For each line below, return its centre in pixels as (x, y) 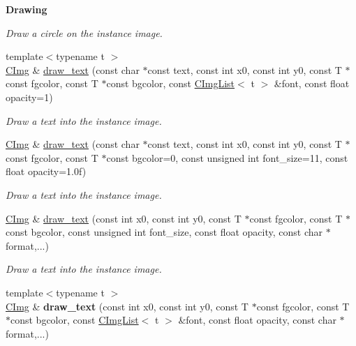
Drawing (27, 9)
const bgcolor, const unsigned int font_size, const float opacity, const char (164, 232)
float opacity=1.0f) (46, 171)
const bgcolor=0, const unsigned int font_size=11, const (227, 157)
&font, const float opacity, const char (257, 320)
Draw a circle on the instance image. (84, 32)
